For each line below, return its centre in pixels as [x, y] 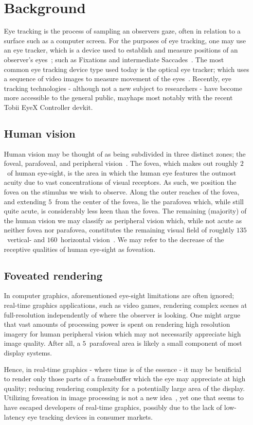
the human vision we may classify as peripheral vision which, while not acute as [123, 220]
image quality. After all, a [42, 343]
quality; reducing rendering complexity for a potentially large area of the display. [125, 388]
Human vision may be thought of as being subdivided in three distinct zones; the [125, 153]
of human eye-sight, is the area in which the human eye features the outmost [122, 172]
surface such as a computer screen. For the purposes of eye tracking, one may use [125, 40]
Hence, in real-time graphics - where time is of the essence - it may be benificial [123, 369]
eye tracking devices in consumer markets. [90, 416]
